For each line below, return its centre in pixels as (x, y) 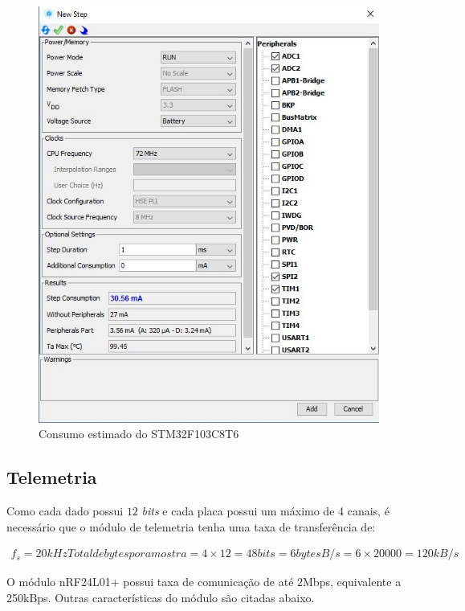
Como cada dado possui (65, 511)
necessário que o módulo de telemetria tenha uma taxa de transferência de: (191, 526)
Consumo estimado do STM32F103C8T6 (139, 434)
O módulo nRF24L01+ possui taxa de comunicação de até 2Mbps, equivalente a (204, 582)
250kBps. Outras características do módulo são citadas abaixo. (161, 597)
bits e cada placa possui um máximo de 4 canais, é (265, 511)
